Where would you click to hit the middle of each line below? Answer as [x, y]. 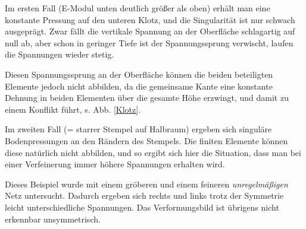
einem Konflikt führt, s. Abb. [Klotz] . [73, 109]
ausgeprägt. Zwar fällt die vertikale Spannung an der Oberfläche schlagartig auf [150, 31]
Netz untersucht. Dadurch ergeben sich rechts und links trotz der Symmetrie [144, 195]
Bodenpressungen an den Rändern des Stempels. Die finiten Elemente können [146, 140]
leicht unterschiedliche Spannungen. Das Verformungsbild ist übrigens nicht [142, 207]
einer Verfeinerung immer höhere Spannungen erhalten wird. [115, 164]
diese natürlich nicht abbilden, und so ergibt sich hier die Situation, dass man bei [153, 152]
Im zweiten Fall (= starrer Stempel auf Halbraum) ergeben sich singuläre [138, 129]
